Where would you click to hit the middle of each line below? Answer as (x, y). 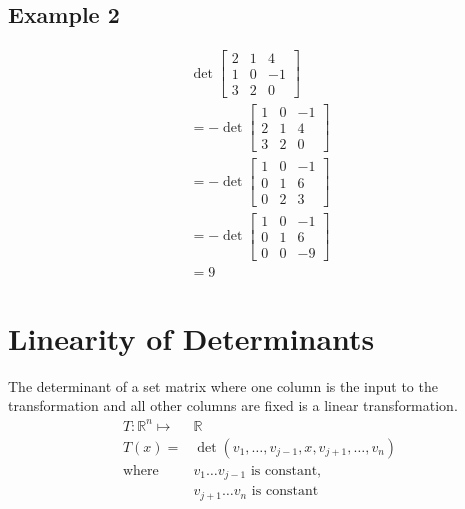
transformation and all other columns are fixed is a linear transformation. (233, 405)
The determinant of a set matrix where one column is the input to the (223, 385)
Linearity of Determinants (191, 337)
